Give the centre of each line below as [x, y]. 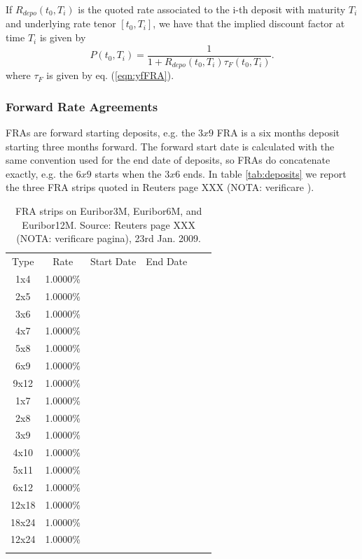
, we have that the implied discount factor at [249, 23]
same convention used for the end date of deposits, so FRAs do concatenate [168, 160]
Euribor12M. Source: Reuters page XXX [109, 224]
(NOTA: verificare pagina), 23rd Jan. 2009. [109, 238]
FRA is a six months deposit [278, 132]
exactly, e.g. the [40, 173]
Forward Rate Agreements [82, 106]
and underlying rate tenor [61, 23]
